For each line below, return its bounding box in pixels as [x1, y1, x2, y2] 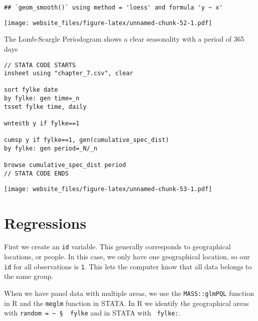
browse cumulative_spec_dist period [4, 162, 126, 169]
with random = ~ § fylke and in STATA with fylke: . [4, 307, 181, 318]
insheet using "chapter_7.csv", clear [4, 70, 133, 77]
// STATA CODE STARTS [4, 61, 76, 69]
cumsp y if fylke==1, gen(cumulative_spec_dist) [4, 136, 169, 144]
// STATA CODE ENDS [4, 170, 69, 178]
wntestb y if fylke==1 [4, 120, 80, 127]
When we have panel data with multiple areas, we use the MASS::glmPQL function [4, 287, 254, 298]
